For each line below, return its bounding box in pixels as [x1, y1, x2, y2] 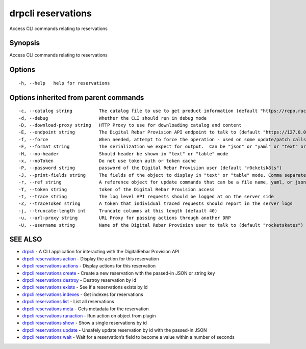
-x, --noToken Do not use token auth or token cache [18, 158, 196, 164]
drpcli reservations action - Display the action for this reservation [22, 255, 159, 262]
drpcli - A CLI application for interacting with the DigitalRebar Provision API [22, 249, 180, 255]
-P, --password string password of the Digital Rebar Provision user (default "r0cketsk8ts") [18, 165, 283, 171]
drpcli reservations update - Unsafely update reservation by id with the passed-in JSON [22, 327, 207, 333]
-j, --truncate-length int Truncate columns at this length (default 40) [18, 208, 218, 213]
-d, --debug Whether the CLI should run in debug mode [18, 115, 207, 121]
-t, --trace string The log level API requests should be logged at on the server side [18, 194, 274, 199]
